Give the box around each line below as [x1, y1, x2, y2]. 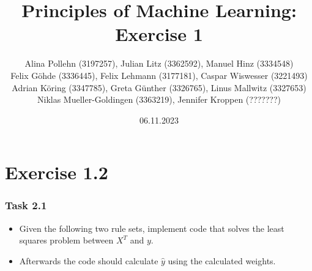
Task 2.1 [5, 198, 47, 213]
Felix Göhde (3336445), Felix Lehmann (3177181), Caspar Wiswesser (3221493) [10, 69, 308, 81]
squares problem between [19, 234, 114, 247]
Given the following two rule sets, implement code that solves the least [19, 221, 284, 234]
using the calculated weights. [168, 254, 276, 267]
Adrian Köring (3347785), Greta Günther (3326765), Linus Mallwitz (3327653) [12, 81, 306, 94]
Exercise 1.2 [5, 160, 108, 185]
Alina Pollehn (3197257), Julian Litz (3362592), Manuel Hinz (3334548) [24, 57, 294, 70]
